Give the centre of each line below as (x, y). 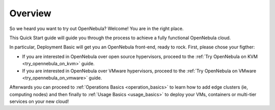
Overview (30, 13)
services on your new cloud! (39, 101)
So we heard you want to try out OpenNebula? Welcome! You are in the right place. (97, 29)
